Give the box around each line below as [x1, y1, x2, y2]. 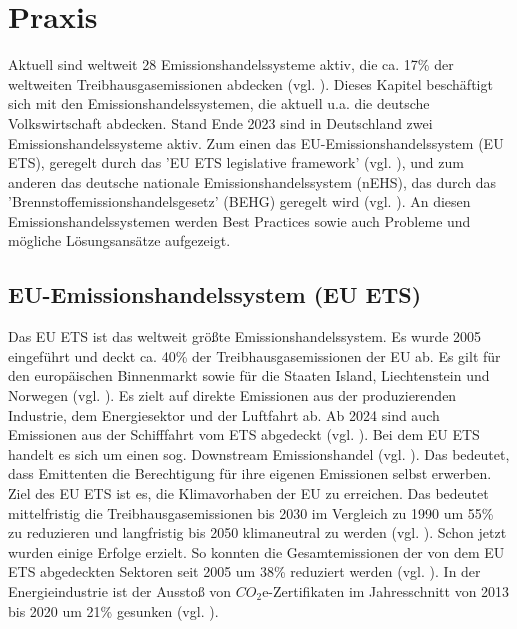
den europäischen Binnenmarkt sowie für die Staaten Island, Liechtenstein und [8, 365, 490, 386]
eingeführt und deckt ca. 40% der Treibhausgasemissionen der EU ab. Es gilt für [8, 345, 501, 366]
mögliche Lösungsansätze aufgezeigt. [8, 230, 231, 251]
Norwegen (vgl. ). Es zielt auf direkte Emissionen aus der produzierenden [8, 385, 457, 406]
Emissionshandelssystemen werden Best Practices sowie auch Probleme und [8, 210, 471, 231]
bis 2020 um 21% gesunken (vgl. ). [8, 600, 219, 621]
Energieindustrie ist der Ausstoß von [8, 580, 232, 601]
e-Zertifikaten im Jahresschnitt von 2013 [262, 580, 510, 601]
